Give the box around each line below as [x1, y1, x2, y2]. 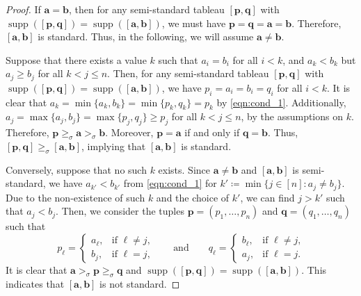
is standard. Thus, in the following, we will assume [38, 29, 254, 44]
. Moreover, [105, 125, 154, 140]
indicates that [6, 276, 65, 290]
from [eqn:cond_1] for [123, 176, 217, 190]
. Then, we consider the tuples [56, 204, 184, 218]
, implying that [81, 139, 146, 154]
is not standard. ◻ [99, 276, 180, 290]
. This [301, 263, 327, 277]
